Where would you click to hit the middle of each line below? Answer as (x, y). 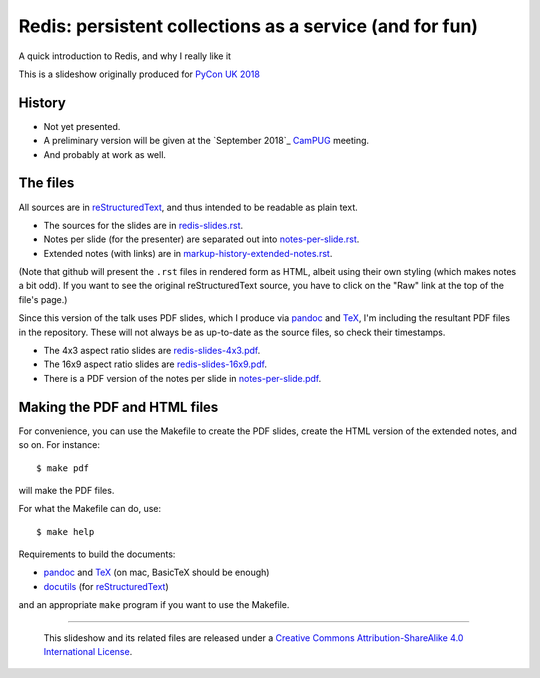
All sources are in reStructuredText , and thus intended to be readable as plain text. (188, 207)
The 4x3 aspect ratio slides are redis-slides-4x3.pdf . (152, 351)
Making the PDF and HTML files (118, 406)
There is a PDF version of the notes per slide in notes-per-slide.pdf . (182, 378)
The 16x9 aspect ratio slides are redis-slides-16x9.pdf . (155, 364)
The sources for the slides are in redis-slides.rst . (143, 225)
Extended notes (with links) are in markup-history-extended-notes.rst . (188, 253)
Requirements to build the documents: (97, 554)
